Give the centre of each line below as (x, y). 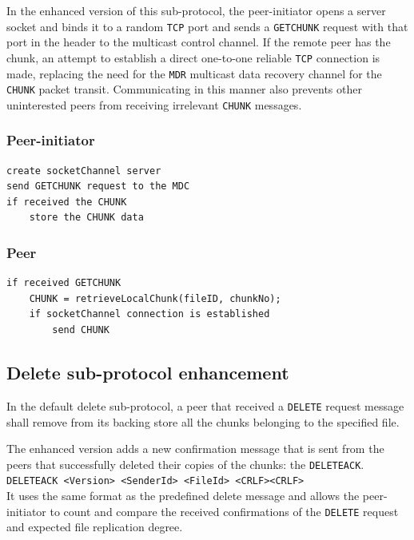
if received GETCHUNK (64, 283)
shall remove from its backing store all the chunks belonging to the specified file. (203, 421)
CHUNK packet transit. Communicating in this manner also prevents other (184, 89)
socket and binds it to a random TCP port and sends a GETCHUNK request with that (207, 26)
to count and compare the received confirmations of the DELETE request (224, 511)
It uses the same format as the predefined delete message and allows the (183, 496)
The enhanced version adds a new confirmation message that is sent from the (195, 449)
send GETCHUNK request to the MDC (98, 187)
